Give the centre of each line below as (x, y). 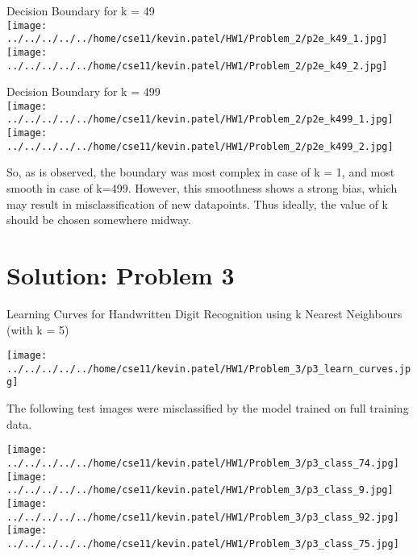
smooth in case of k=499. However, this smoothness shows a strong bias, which (202, 188)
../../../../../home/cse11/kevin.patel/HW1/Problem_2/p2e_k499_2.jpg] (200, 146)
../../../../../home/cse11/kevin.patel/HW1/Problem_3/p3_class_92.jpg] (203, 517)
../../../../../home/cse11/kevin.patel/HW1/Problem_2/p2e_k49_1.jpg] (197, 39)
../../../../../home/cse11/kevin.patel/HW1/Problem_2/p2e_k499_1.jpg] (200, 120)
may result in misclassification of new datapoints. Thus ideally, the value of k (198, 203)
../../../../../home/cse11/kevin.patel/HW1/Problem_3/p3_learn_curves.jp (209, 369)
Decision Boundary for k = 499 (83, 91)
